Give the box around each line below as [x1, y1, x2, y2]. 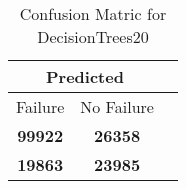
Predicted [46, 65, 124, 88]
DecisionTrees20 [37, 25, 149, 48]
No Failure [80, 95, 154, 118]
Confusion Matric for [19, 2, 167, 25]
